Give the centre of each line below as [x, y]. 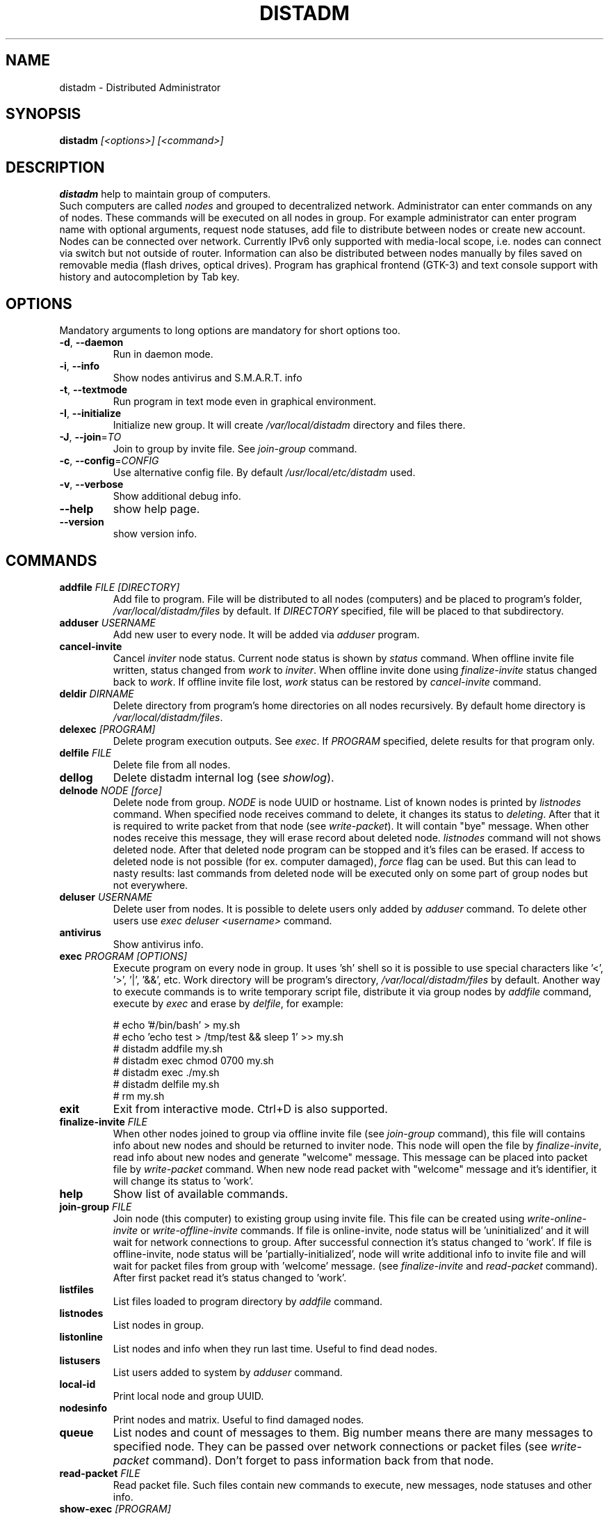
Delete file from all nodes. [172, 764]
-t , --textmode [94, 390]
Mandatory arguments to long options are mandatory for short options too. [230, 331]
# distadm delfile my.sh [166, 1084]
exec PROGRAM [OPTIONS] [123, 956]
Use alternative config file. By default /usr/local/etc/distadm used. [264, 473]
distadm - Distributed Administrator [140, 87]
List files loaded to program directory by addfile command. [248, 1301]
